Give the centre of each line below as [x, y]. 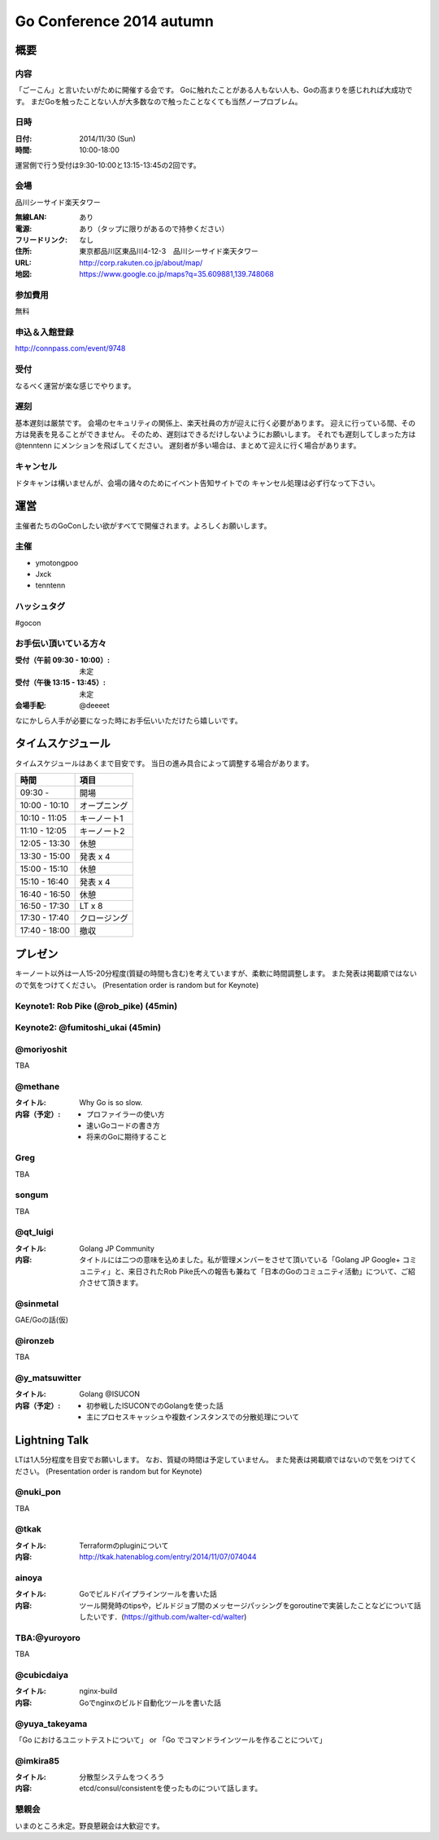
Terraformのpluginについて [124, 1545]
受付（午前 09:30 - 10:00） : [62, 660]
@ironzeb [35, 1340]
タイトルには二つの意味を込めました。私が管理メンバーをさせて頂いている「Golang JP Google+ [240, 1260]
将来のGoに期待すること [127, 1137]
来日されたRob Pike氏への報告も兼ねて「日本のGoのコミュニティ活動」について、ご [268, 1271]
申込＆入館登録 [44, 332]
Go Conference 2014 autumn [115, 21]
